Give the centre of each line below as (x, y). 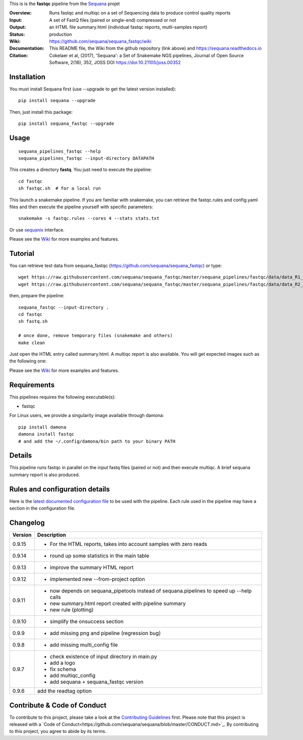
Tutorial (22, 253)
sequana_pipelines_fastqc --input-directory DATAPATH (86, 158)
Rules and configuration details (60, 489)
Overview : (21, 13)
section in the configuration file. (42, 508)
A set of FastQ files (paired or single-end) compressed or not (113, 20)
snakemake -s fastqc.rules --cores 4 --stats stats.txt (89, 218)
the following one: (28, 361)
